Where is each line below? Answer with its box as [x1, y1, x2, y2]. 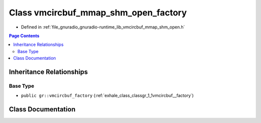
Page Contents [9, 33, 40, 39]
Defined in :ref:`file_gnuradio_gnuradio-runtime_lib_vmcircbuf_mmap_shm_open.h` [21, 24, 185, 30]
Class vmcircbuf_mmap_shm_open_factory [9, 7, 187, 18]
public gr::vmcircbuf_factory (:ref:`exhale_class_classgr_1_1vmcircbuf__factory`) [21, 93, 194, 98]
